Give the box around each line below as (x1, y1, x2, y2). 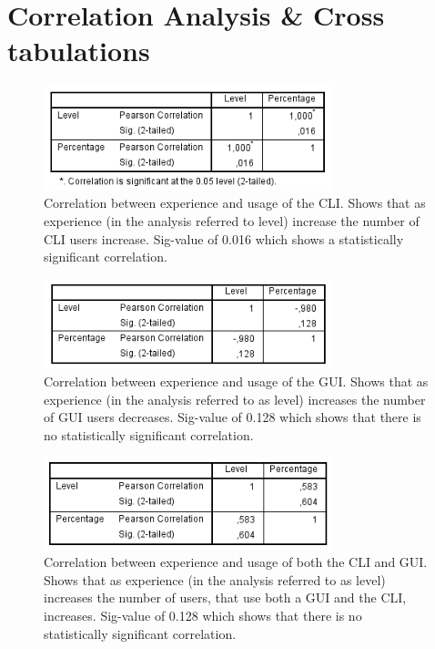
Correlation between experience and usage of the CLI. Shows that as (44, 193, 426, 212)
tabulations (7, 32, 150, 69)
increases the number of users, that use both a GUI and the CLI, (44, 588, 407, 607)
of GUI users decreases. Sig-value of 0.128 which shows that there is (44, 407, 421, 427)
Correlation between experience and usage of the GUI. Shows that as (44, 372, 429, 391)
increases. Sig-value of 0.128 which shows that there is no (44, 605, 362, 624)
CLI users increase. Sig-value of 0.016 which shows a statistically (44, 229, 404, 248)
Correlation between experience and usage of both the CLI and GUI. (44, 552, 428, 572)
